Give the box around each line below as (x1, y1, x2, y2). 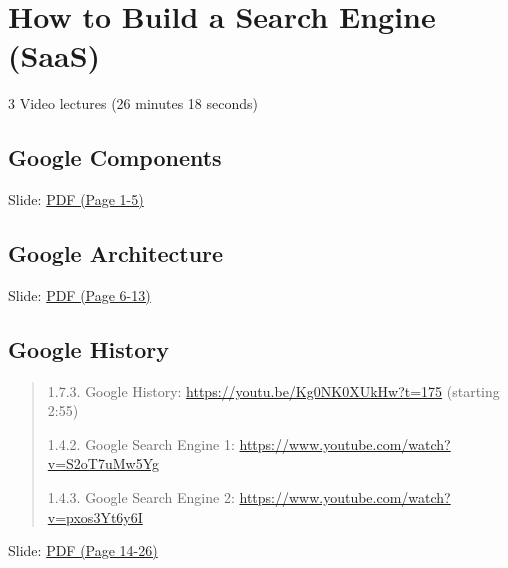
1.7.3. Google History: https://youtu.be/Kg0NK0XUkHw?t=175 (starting (47, 380, 500, 401)
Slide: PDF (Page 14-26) (8, 540, 158, 561)
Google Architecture (8, 238, 224, 269)
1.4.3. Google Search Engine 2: (47, 487, 235, 508)
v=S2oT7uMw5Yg (47, 453, 160, 474)
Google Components (8, 142, 222, 173)
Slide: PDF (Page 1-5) (8, 189, 144, 210)
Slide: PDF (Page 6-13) (8, 284, 151, 305)
